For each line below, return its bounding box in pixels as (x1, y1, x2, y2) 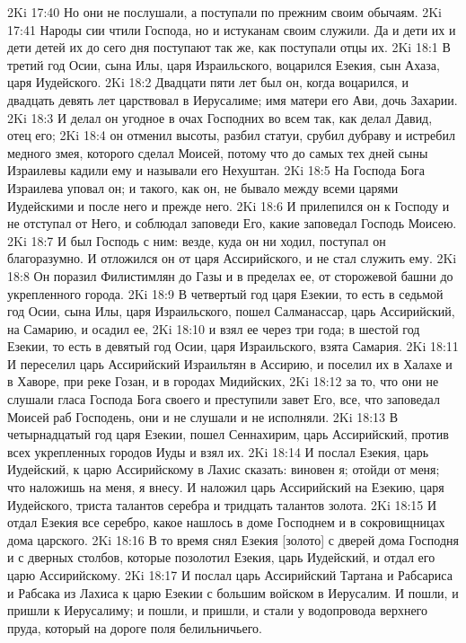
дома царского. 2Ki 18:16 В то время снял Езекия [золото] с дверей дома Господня (7, 530, 459, 549)
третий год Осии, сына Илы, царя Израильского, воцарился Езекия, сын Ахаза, (7, 55, 440, 74)
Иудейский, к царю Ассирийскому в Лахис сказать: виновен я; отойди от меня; (7, 460, 440, 479)
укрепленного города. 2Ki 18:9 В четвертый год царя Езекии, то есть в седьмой (7, 284, 444, 303)
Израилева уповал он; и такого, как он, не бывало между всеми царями (7, 178, 399, 197)
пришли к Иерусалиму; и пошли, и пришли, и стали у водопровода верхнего (7, 601, 428, 620)
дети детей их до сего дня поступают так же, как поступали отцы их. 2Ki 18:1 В (7, 38, 451, 57)
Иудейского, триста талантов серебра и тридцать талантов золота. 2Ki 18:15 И (7, 495, 437, 514)
